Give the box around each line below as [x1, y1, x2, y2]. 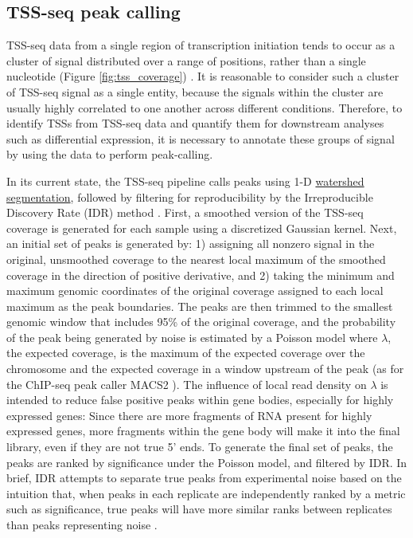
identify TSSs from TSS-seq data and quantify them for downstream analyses [6, 115, 384, 132]
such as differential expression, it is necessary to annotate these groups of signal [6, 130, 395, 147]
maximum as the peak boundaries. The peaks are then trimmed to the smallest [6, 297, 393, 314]
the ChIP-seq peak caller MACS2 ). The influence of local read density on [6, 375, 367, 392]
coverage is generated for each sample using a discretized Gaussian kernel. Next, [6, 219, 397, 236]
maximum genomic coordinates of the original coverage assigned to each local [6, 282, 384, 299]
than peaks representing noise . [6, 516, 158, 533]
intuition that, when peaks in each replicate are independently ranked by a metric [6, 485, 406, 501]
